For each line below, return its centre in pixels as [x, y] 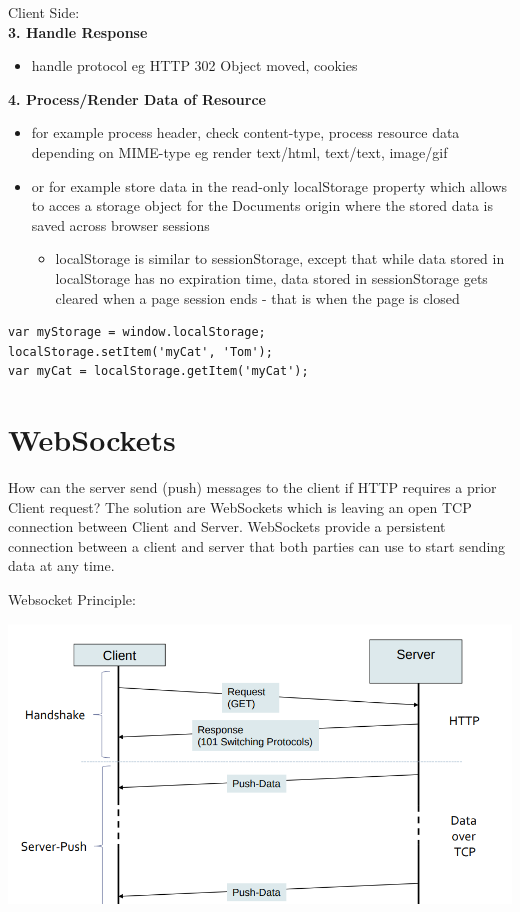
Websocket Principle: [72, 599]
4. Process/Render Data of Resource [137, 98]
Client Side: [44, 12]
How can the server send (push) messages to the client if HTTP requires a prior [252, 487]
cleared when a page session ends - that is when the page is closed [257, 297]
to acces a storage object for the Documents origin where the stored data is [262, 205]
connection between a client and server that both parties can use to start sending [257, 545]
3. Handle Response [78, 31]
